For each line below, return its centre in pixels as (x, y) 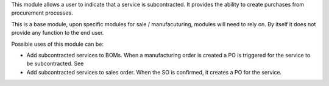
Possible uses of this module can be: (57, 44)
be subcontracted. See (55, 63)
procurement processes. (42, 13)
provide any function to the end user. (58, 33)
